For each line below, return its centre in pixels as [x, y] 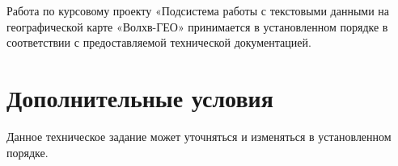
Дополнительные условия [140, 97]
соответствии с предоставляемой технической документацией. [159, 42]
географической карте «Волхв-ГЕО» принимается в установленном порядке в [197, 26]
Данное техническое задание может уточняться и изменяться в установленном [199, 136]
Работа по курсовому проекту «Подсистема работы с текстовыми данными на [198, 10]
